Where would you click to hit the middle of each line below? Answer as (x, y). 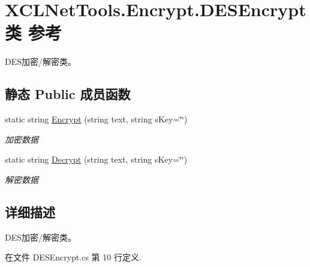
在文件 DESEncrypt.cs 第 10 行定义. (73, 257)
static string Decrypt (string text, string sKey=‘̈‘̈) (96, 159)
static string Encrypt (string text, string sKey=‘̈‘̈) (96, 119)
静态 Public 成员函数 (68, 94)
